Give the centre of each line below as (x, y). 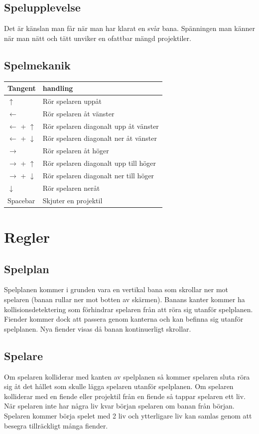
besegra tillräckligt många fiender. (56, 425)
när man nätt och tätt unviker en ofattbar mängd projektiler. (98, 38)
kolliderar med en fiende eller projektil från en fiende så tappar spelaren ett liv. (125, 396)
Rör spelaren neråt (71, 188)
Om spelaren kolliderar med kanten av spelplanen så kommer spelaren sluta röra (127, 376)
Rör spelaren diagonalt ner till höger (98, 175)
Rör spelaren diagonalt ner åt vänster (100, 138)
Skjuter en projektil (72, 200)
